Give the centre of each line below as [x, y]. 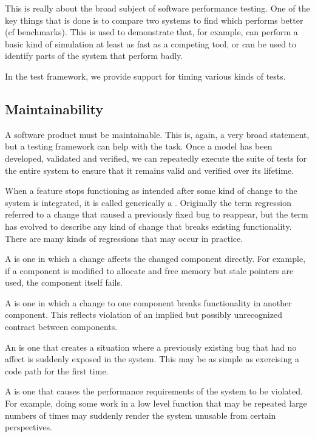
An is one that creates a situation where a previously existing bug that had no [151, 347]
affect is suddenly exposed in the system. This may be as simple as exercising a [152, 359]
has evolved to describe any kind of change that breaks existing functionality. [148, 226]
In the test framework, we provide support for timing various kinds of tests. [145, 76]
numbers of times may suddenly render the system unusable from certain [141, 415]
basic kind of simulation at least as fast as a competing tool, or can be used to [151, 43]
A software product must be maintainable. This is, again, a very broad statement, [157, 134]
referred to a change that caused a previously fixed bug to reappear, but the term [157, 214]
